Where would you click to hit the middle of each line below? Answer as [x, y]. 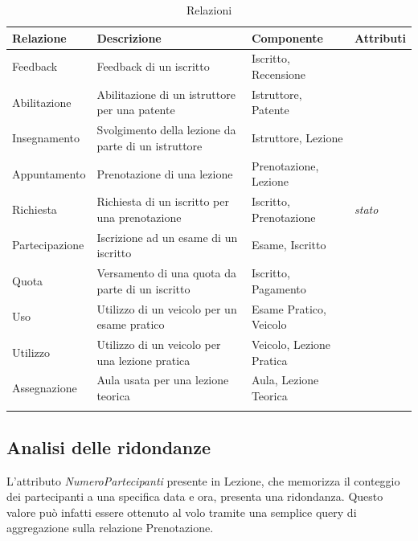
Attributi [380, 37]
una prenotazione [139, 217]
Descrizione [129, 37]
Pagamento [279, 288]
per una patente [136, 110]
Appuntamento [49, 173]
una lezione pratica [143, 360]
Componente [287, 37]
